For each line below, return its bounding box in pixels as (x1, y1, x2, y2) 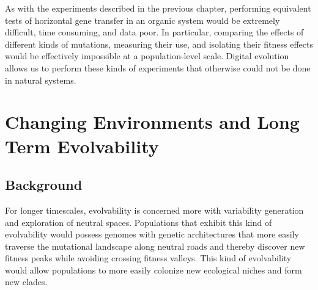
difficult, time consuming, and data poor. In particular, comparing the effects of (5, 26, 304, 38)
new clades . (5, 275, 48, 288)
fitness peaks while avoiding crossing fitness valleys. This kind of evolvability (5, 252, 292, 264)
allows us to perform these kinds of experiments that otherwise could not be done (5, 61, 311, 74)
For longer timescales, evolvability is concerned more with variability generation (5, 203, 304, 216)
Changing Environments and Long (5, 109, 300, 134)
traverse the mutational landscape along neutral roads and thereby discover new (5, 239, 305, 252)
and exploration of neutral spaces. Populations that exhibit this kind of (5, 216, 272, 228)
